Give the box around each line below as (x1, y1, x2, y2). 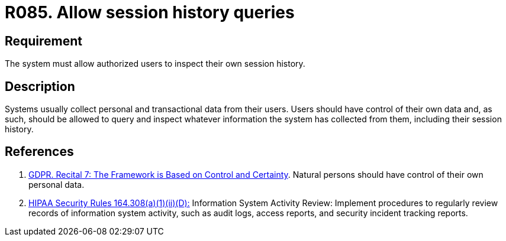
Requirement (5, 33, 83, 48)
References (5, 144, 74, 159)
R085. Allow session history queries (5, 2, 295, 22)
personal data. (28, 179, 85, 190)
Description (5, 79, 75, 94)
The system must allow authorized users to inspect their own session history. (5, 58, 305, 69)
